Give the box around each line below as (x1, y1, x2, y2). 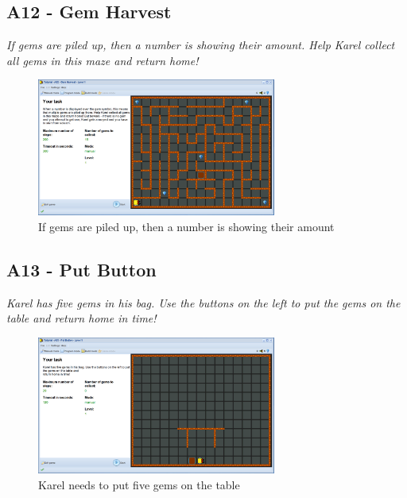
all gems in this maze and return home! (6, 52, 199, 68)
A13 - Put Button (6, 257, 157, 281)
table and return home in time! (6, 310, 157, 326)
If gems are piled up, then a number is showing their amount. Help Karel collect (6, 37, 395, 53)
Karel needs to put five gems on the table (38, 476, 240, 492)
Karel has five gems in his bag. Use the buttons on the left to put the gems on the (6, 294, 401, 311)
